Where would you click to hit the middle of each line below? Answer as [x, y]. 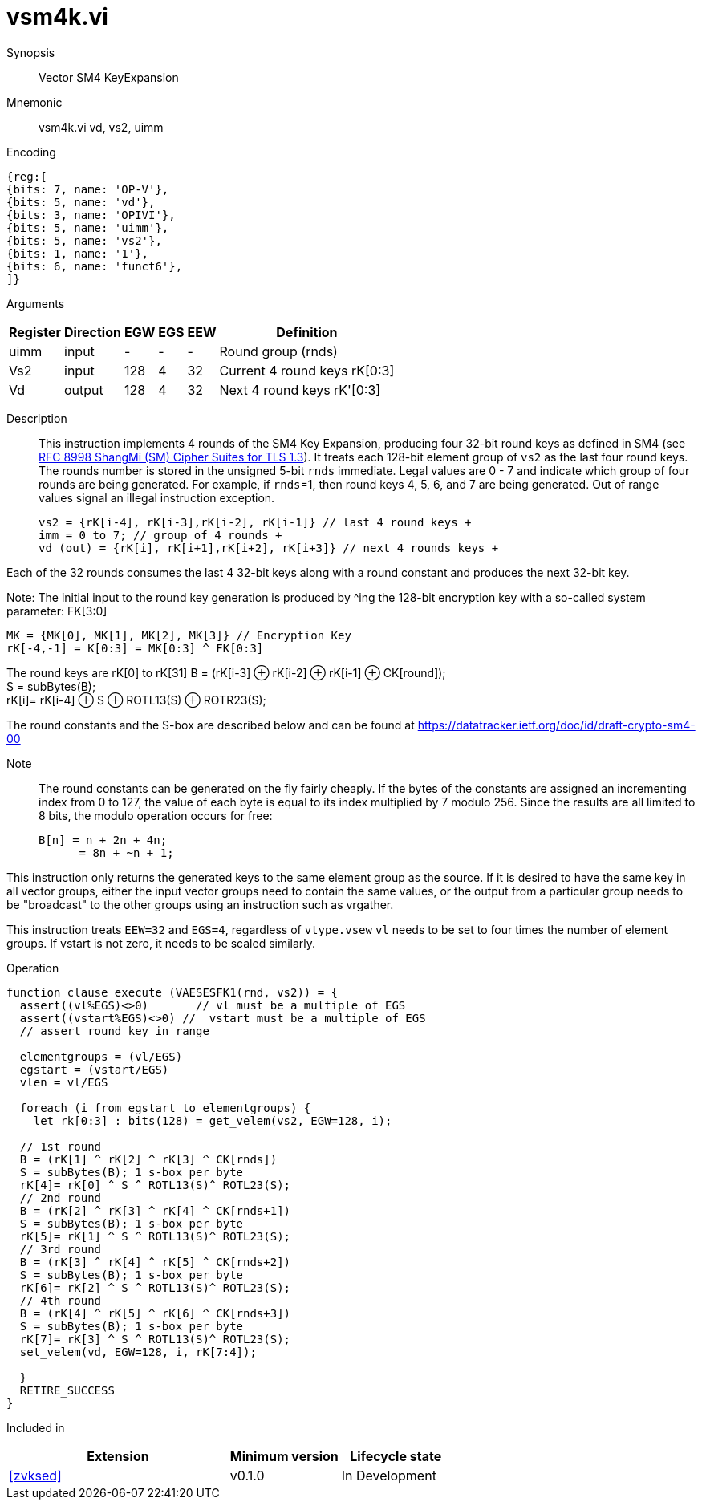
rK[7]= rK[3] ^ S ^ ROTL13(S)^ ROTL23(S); [155, 1339]
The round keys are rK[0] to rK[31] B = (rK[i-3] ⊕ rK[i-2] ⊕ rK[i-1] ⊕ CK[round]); [226, 672]
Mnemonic [34, 102]
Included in [36, 1427]
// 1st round [61, 1146]
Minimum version [284, 1456]
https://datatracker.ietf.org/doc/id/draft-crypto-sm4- [556, 725]
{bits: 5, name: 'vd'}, [81, 202]
